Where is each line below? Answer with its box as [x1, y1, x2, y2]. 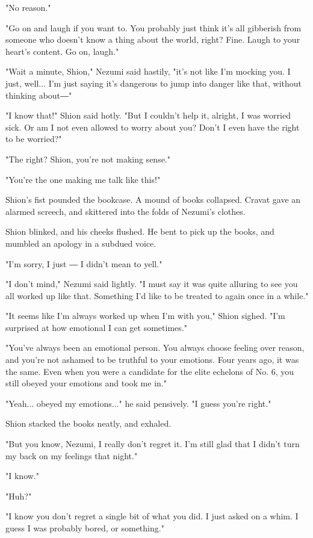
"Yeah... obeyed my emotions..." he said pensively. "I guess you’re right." [5, 397, 271, 409]
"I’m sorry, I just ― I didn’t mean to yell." [5, 257, 163, 270]
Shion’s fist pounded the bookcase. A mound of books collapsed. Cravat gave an [5, 193, 301, 206]
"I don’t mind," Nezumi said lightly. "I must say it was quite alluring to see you [5, 277, 298, 290]
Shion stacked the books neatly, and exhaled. [5, 417, 172, 430]
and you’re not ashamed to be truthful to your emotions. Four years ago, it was [5, 353, 299, 366]
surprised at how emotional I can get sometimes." [5, 321, 187, 333]
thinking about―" [5, 88, 72, 101]
